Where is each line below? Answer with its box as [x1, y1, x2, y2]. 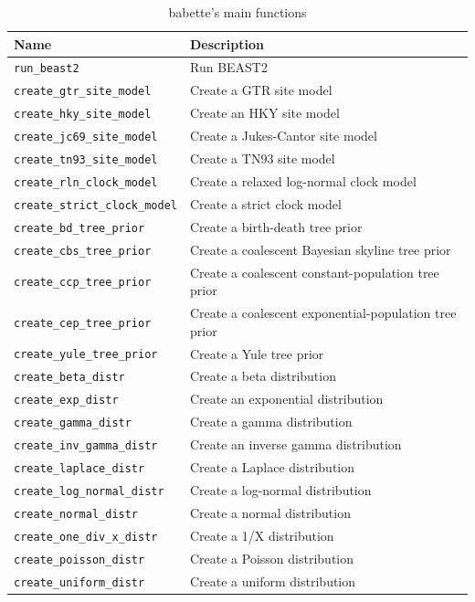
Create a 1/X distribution [189, 525, 334, 544]
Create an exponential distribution [189, 389, 384, 408]
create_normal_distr [14, 507, 139, 521]
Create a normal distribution [189, 502, 351, 522]
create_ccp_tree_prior [14, 276, 152, 290]
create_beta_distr [14, 371, 125, 385]
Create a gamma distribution [189, 412, 353, 431]
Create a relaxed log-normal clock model [189, 172, 417, 190]
